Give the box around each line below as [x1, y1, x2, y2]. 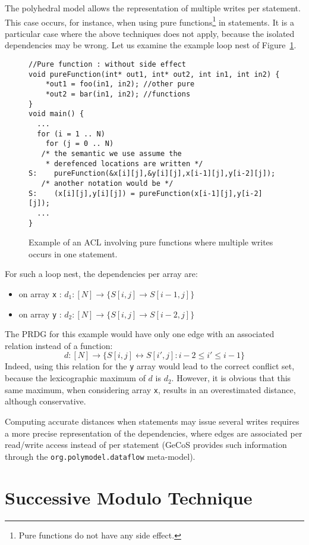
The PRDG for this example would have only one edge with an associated [5, 328, 275, 340]
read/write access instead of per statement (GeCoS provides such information [5, 438, 287, 451]
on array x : [18, 287, 62, 300]
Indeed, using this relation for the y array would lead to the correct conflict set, [5, 360, 295, 372]
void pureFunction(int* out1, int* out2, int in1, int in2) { [29, 70, 280, 79]
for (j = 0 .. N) [45, 139, 114, 148]
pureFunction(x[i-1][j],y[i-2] [139, 189, 263, 198]
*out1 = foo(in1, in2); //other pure [45, 80, 195, 89]
